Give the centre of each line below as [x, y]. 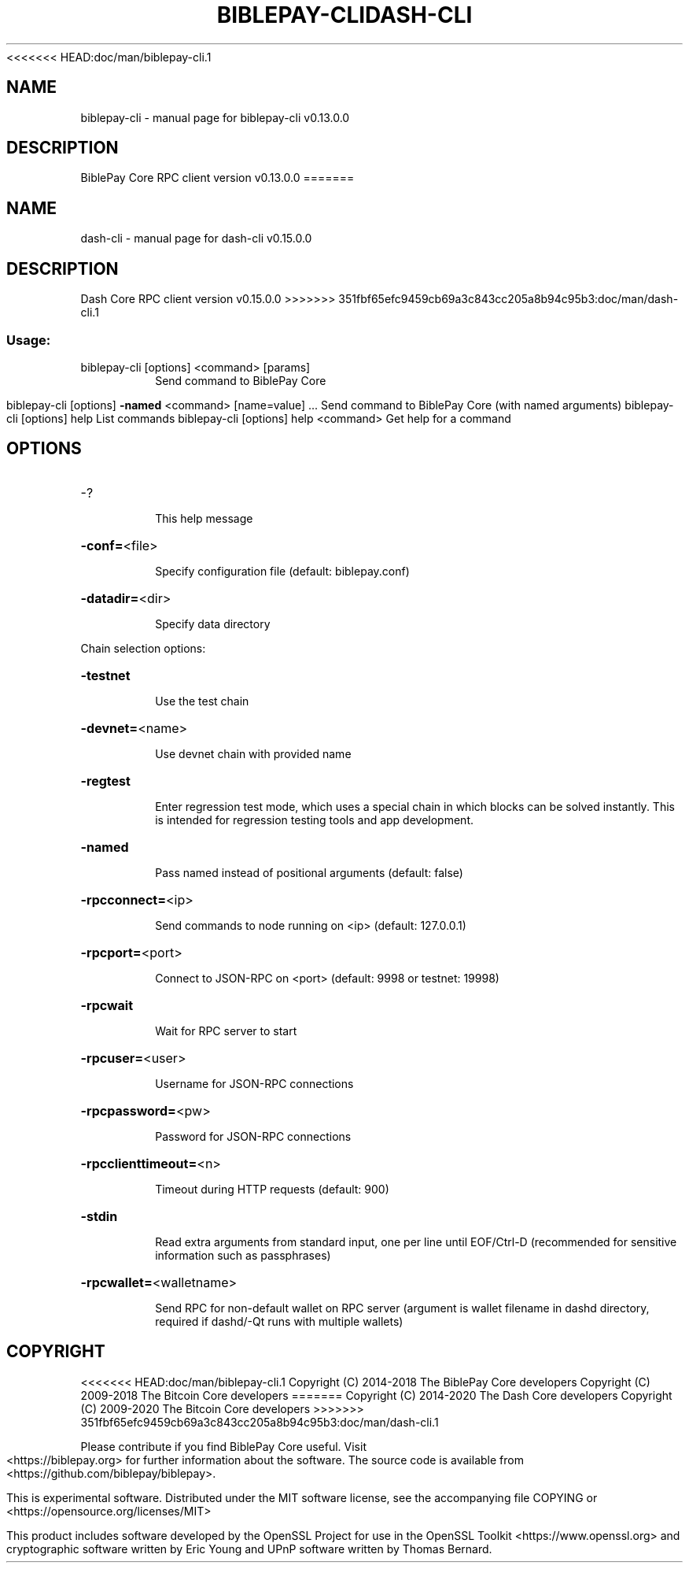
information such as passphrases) [243, 1255]
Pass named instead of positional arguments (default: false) [309, 872]
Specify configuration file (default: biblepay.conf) [282, 571]
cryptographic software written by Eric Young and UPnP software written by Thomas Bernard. [249, 1549]
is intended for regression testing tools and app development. [315, 820]
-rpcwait [107, 1005]
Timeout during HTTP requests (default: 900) [272, 1189]
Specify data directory [213, 624]
